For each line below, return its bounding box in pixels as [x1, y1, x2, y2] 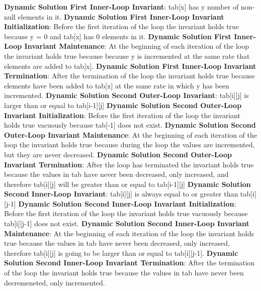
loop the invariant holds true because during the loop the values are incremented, [4, 139, 255, 150]
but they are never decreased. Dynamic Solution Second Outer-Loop [4, 149, 232, 159]
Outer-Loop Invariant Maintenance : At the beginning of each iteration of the [4, 129, 257, 140]
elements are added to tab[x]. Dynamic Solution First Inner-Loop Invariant [4, 60, 256, 71]
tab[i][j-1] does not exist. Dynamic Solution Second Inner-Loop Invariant [4, 218, 249, 229]
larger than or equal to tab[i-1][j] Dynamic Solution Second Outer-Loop [4, 100, 242, 110]
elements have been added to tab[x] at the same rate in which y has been [4, 80, 229, 90]
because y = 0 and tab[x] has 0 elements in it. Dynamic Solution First [4, 31, 231, 41]
